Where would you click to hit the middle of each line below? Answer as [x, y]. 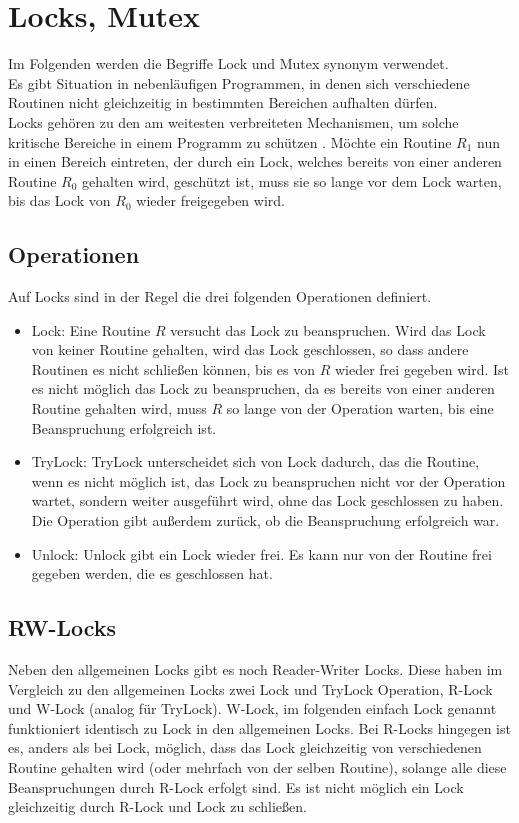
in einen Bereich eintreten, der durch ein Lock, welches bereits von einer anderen [255, 161]
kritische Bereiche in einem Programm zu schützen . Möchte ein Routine [230, 141]
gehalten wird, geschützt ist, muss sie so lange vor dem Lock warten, [292, 180]
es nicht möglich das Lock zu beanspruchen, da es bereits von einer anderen [263, 388]
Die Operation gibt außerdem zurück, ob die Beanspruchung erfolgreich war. [265, 520]
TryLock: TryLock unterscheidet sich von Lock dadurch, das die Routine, [255, 461]
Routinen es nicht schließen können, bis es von [173, 368]
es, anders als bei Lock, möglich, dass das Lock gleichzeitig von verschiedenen [245, 747]
